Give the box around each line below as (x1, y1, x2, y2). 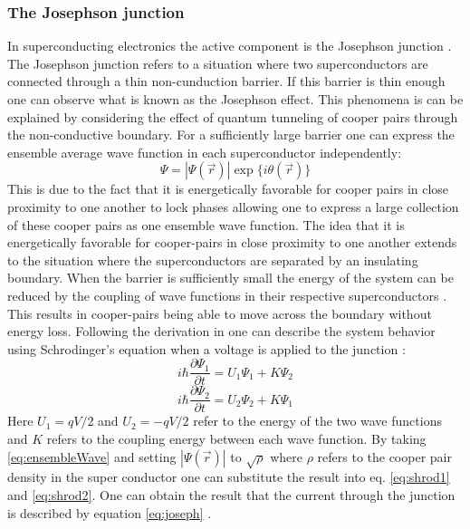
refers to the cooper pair (317, 447, 452, 466)
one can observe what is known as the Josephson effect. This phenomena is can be (7, 90, 464, 108)
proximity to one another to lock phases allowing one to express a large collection (7, 197, 459, 216)
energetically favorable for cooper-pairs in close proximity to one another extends (7, 233, 457, 252)
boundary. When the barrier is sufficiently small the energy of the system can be (7, 268, 454, 287)
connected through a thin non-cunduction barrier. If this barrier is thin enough (7, 72, 446, 91)
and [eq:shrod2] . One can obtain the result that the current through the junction (7, 485, 456, 504)
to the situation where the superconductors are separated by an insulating (7, 250, 418, 269)
